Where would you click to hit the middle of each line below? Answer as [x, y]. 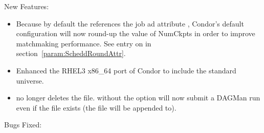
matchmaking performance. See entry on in [84, 43]
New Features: [27, 6]
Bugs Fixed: [23, 125]
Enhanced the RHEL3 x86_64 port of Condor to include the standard [126, 70]
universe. [30, 80]
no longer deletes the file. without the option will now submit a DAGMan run [138, 98]
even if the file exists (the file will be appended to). [96, 107]
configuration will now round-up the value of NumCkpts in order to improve [136, 33]
